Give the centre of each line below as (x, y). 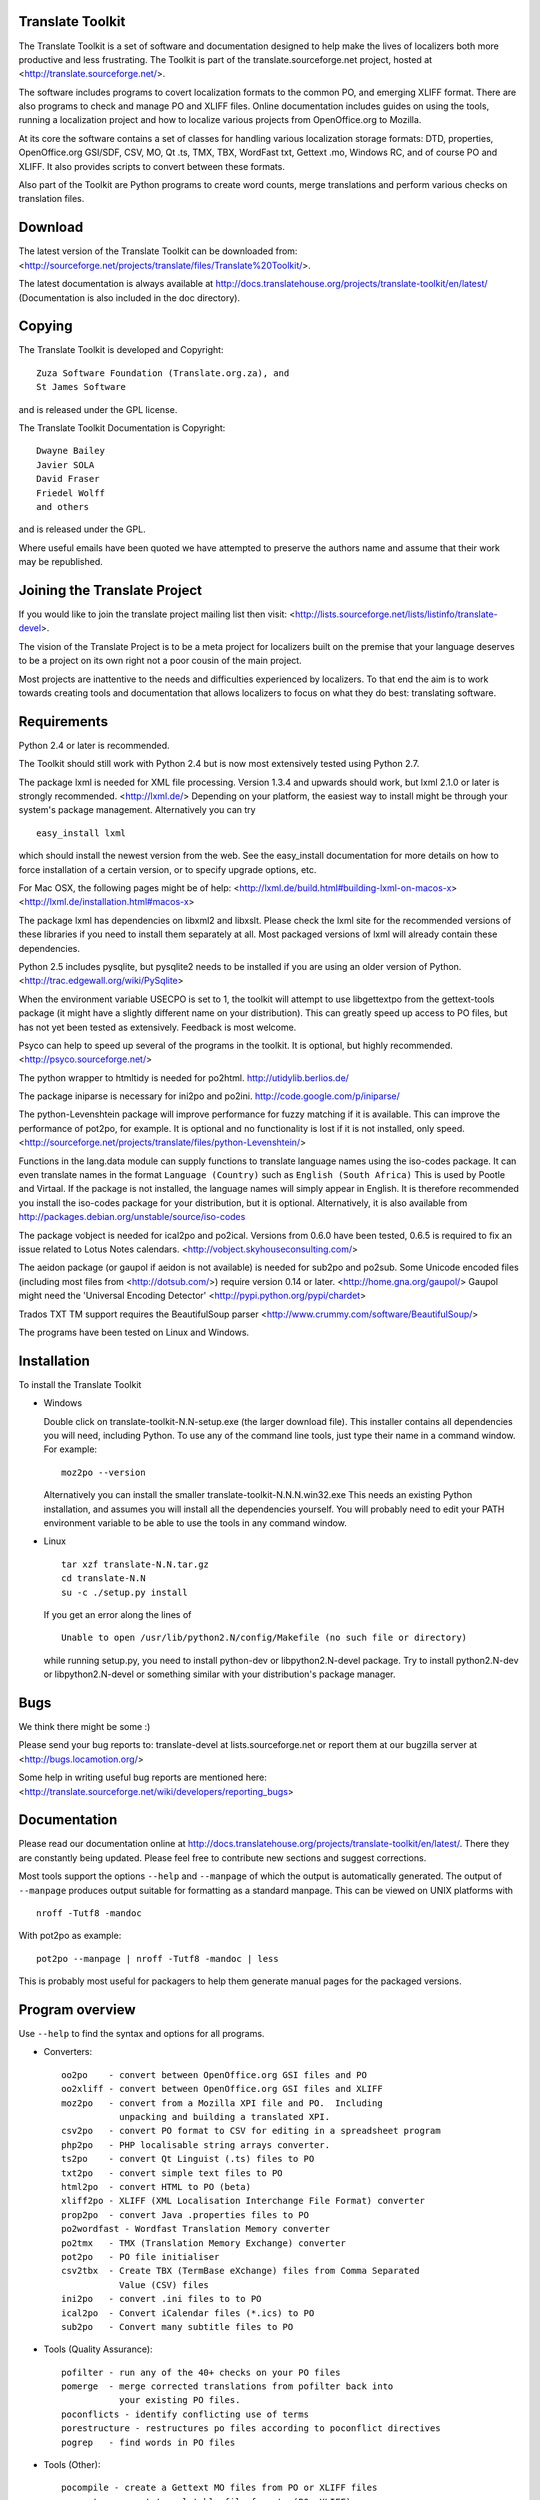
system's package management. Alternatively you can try (137, 810)
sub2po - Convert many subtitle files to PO (177, 2326)
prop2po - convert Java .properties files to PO (185, 2214)
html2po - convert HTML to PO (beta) (156, 2186)
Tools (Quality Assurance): (98, 2349)
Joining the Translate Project (110, 590)
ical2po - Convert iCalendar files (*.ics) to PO (188, 2313)
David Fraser (68, 479)
